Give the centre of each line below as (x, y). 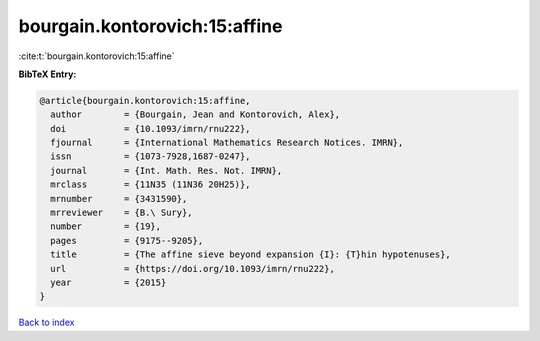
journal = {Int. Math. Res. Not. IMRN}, (166, 170)
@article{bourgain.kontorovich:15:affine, (145, 100)
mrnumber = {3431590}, (119, 198)
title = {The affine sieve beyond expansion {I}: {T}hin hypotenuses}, (251, 254)
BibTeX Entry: (47, 74)
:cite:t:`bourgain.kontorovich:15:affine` (96, 56)
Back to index (46, 322)
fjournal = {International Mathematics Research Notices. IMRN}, (227, 143)
